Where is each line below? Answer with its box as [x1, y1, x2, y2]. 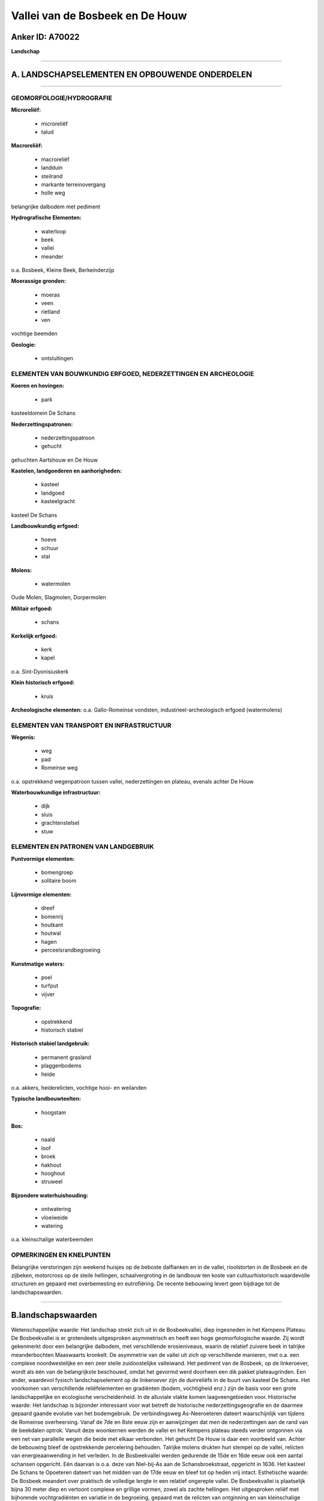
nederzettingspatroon [41, 434, 95, 441]
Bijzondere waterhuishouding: [11, 1192, 89, 1199]
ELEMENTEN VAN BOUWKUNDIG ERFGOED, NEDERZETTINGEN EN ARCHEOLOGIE [11, 369, 254, 378]
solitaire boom [41, 877, 77, 884]
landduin [41, 164, 63, 171]
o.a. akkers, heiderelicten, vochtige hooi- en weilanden [11, 1084, 147, 1091]
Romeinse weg [41, 764, 78, 772]
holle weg [41, 189, 65, 196]
